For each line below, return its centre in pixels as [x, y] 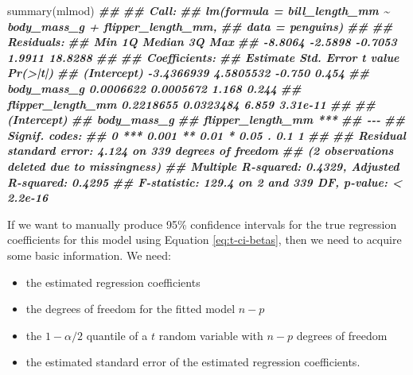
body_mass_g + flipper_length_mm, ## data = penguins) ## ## [200, 26]
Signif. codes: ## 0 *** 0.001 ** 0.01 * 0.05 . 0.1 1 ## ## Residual [206, 135]
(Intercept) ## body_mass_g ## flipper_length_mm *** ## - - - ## [206, 120]
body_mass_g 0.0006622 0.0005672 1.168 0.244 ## [154, 88]
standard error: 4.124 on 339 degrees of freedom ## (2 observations [201, 151]
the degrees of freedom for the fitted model [131, 309]
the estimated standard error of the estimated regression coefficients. [193, 362]
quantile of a [117, 335]
